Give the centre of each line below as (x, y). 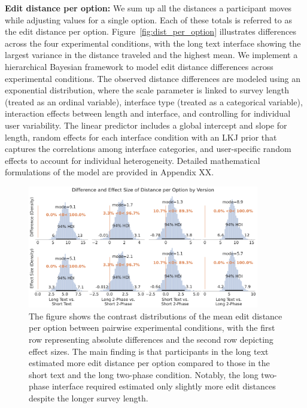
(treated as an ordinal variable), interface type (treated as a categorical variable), (154, 101)
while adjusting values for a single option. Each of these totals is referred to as (148, 19)
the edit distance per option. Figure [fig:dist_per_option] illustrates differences (151, 31)
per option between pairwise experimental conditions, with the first (152, 328)
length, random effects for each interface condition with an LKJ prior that (141, 137)
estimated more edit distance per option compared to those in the (149, 363)
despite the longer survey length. (89, 398)
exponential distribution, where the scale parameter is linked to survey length (147, 90)
